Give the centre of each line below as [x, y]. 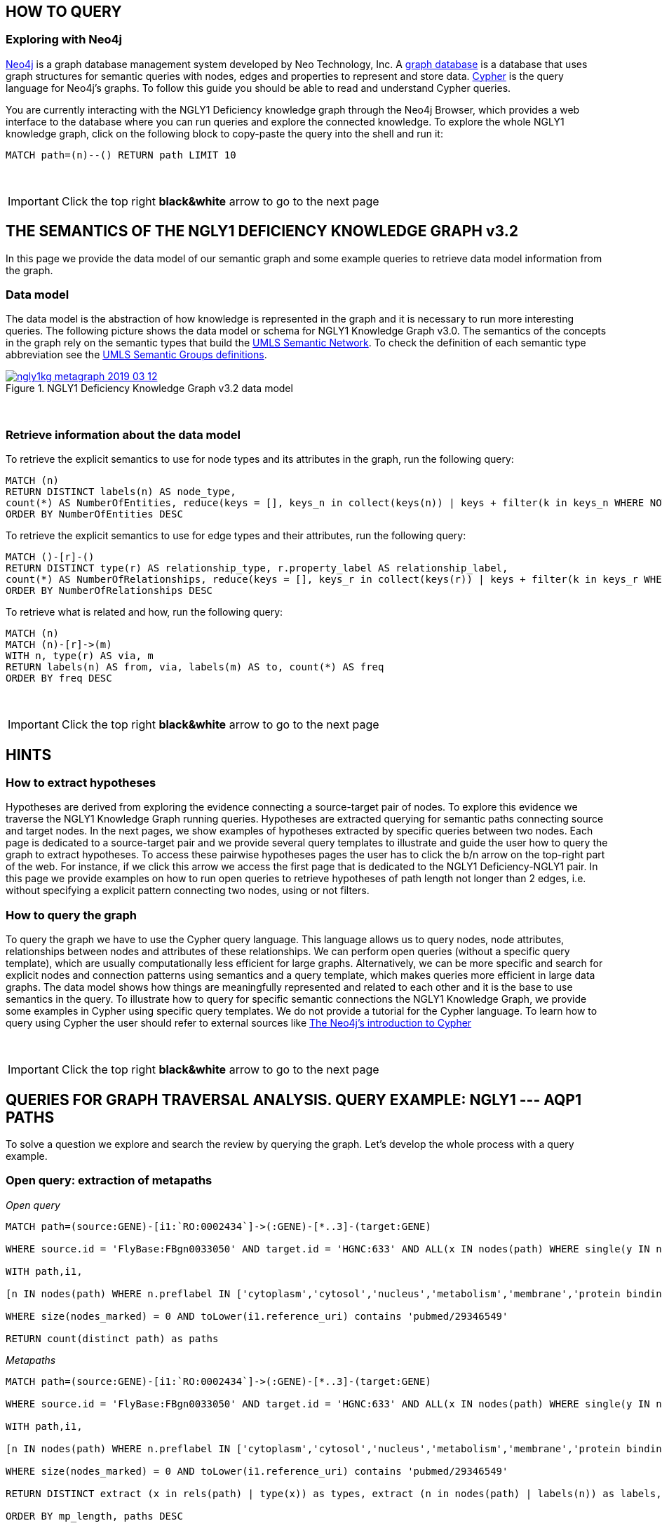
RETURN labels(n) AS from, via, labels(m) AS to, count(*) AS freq [195, 667]
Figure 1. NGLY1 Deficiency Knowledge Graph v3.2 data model [149, 388]
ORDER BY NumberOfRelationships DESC [109, 591]
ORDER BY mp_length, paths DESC [94, 1516]
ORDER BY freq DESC [59, 678]
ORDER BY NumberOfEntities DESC [94, 514]
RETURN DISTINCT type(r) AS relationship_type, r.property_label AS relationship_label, [257, 568]
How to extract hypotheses [81, 782]
